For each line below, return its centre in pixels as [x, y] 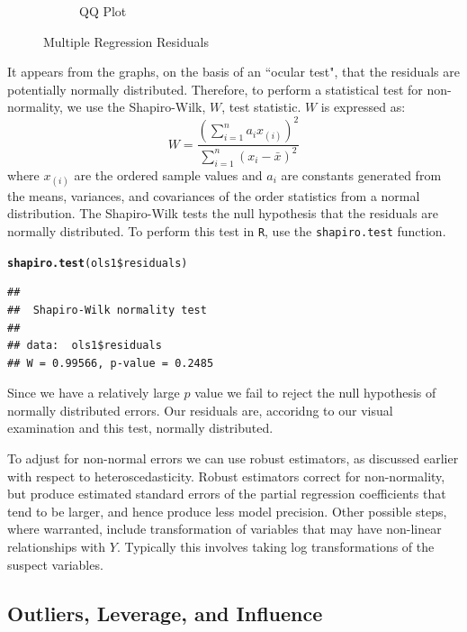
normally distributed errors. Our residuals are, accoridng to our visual [200, 410]
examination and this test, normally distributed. [140, 428]
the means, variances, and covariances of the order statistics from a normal [214, 195]
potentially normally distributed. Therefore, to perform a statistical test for [215, 89]
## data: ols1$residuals [85, 346]
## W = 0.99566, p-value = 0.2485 [111, 363]
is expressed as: [363, 107]
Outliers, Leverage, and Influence [165, 613]
